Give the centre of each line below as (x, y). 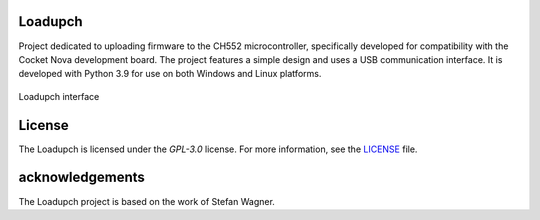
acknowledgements (81, 177)
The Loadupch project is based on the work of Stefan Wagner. (146, 201)
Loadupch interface (59, 96)
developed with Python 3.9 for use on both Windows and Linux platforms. (170, 74)
